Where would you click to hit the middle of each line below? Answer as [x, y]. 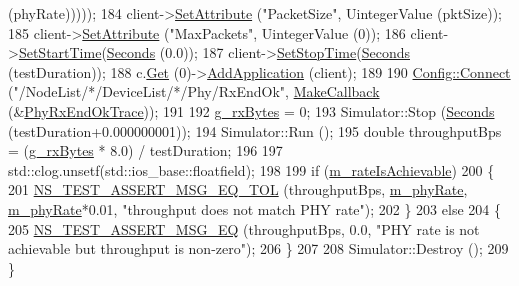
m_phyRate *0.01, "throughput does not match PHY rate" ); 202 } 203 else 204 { [254, 208]
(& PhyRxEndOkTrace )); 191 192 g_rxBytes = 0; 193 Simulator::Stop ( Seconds [251, 110]
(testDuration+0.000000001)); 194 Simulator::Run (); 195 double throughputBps [255, 130]
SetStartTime [60, 52]
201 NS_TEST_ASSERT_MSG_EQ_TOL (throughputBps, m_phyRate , [238, 189]
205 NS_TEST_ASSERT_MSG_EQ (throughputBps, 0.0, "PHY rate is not [244, 228]
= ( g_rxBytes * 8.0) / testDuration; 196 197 [145, 150]
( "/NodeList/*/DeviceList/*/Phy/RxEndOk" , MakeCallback [194, 91]
